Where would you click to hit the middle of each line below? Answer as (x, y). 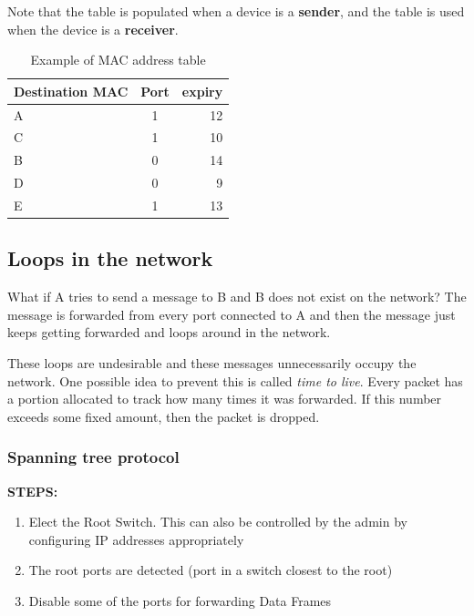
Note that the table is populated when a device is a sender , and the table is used (236, 11)
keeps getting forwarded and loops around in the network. (169, 332)
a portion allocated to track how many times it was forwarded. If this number (225, 399)
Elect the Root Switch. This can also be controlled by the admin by (218, 522)
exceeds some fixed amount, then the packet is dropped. (164, 416)
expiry (202, 91)
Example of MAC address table (118, 60)
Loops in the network (110, 258)
